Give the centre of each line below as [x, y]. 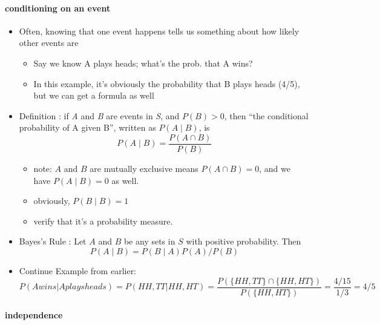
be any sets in [149, 241]
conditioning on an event [58, 8]
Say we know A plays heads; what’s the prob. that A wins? [143, 63]
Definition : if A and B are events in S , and [99, 115]
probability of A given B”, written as [87, 127]
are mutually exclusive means [144, 169]
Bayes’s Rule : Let [53, 241]
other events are [49, 43]
